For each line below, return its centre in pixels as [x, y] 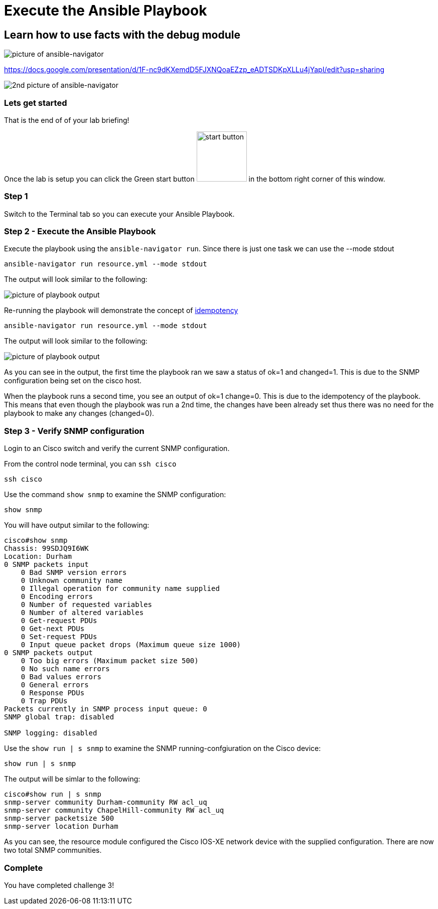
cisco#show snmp [36, 541]
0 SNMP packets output [49, 653]
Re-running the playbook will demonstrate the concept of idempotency [121, 311]
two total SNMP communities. [53, 850]
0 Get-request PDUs [59, 621]
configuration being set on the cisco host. [73, 381]
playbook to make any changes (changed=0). [79, 413]
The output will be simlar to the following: [72, 779]
